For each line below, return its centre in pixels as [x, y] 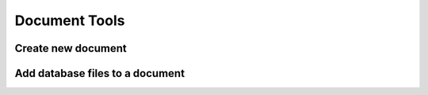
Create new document [71, 48]
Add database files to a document [100, 73]
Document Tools [70, 20]
